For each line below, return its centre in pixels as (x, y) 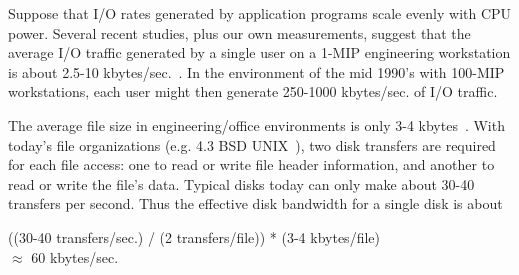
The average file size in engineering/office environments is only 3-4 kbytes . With (256, 124)
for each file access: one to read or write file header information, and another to (251, 164)
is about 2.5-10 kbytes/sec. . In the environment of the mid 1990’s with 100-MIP (256, 71)
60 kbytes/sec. (75, 256)
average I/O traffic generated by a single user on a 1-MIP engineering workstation (259, 52)
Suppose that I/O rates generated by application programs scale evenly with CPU (260, 13)
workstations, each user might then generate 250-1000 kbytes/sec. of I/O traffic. (253, 91)
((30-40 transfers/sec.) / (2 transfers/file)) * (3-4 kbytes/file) (194, 236)
